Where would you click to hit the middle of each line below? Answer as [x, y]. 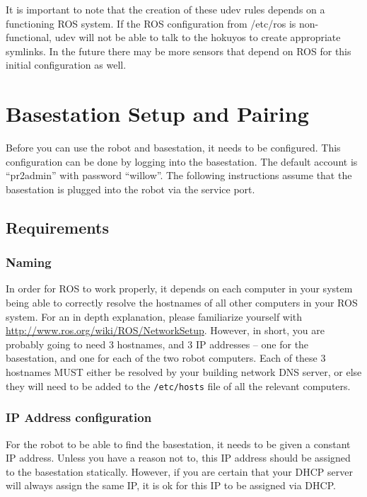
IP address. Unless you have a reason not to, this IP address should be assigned [178, 458]
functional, [29, 37]
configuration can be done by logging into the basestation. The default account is [182, 161]
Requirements [57, 227]
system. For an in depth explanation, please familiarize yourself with [154, 316]
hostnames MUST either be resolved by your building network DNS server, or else [184, 372]
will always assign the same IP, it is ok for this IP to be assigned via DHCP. [171, 485]
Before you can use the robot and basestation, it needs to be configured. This [173, 148]
